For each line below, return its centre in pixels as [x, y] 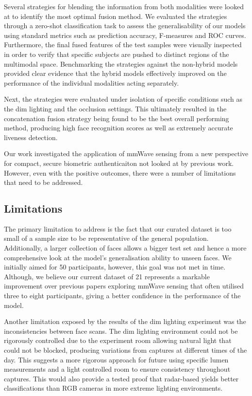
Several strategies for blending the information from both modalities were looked [124, 6]
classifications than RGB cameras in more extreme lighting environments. [113, 388]
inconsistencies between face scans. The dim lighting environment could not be [121, 331]
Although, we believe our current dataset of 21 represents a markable [107, 276]
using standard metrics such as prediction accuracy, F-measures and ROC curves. [125, 35]
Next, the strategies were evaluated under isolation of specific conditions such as [123, 99]
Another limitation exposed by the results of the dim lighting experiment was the [125, 321]
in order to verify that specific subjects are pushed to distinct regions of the [117, 54]
